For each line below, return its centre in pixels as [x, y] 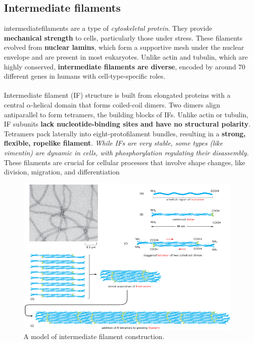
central [14, 104]
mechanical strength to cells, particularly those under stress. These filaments [123, 37]
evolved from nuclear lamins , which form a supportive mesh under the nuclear [124, 47]
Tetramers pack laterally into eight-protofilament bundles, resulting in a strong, [125, 133]
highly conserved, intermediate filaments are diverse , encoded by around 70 [125, 66]
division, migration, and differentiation [62, 172]
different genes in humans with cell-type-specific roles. [85, 76]
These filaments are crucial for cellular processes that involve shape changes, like [125, 162]
